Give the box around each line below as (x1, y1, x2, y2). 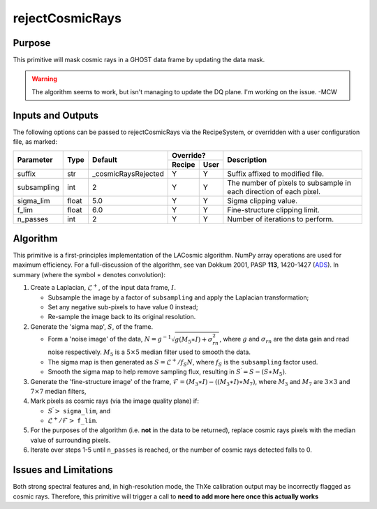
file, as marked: (13, 138, 58, 146)
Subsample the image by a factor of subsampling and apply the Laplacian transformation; (47, 293, 309, 302)
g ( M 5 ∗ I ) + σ (175, 335, 213, 345)
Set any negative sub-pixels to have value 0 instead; (47, 303, 198, 311)
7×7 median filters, (30, 387, 87, 395)
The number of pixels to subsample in (227, 178, 352, 188)
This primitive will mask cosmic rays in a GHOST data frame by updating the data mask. (13, 56, 265, 64)
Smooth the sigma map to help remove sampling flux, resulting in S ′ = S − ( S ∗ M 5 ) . (47, 367, 287, 377)
